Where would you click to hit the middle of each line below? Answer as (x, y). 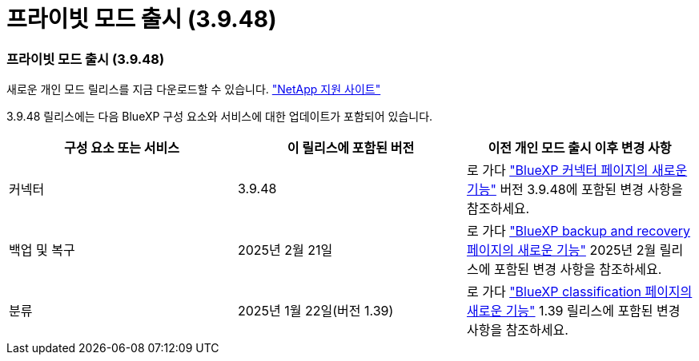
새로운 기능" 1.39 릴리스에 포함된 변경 (573, 311)
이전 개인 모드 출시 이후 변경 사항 (580, 148)
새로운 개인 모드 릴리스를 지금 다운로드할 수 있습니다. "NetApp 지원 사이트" (194, 89)
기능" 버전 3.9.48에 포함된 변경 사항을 (574, 190)
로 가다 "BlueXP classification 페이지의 (579, 292)
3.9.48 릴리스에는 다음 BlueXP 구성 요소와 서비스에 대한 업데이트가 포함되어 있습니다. (220, 117)
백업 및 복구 (42, 250)
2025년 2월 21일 (285, 250)
